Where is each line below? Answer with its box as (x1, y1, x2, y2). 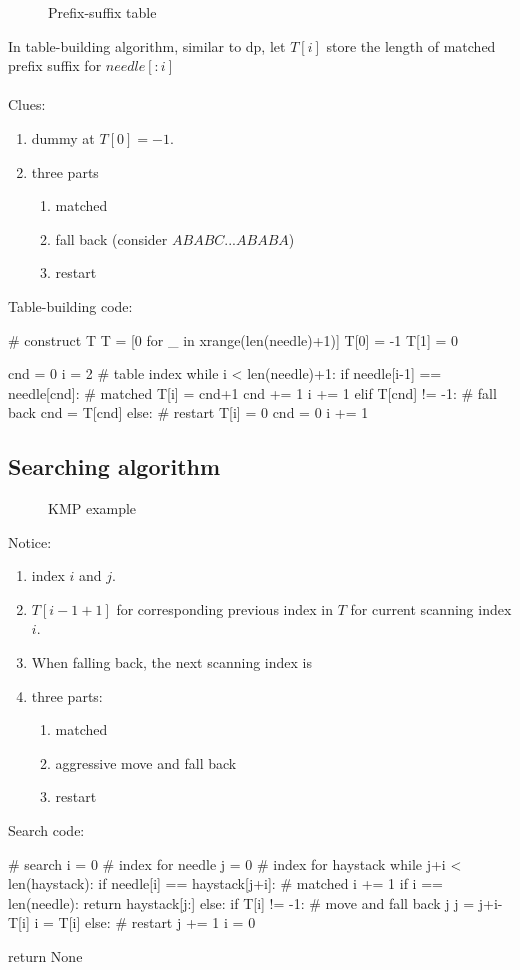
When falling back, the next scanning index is (31, 652, 312, 673)
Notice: (8, 531, 52, 552)
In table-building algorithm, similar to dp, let (8, 35, 286, 56)
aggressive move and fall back (55, 752, 237, 773)
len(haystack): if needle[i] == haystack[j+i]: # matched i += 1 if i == (8, 873, 443, 894)
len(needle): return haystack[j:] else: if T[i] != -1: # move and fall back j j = (8, 892, 475, 913)
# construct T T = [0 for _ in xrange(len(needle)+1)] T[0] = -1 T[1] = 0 (8, 329, 459, 350)
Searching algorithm (8, 451, 221, 482)
